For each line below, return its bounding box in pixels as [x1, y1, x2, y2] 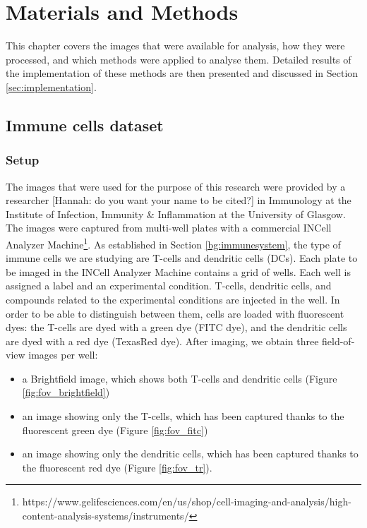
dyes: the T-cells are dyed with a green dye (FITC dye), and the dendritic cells [6, 320, 347, 335]
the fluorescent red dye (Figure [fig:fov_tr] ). [22, 460, 212, 474]
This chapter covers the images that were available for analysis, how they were [6, 38, 345, 53]
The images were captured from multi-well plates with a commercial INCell [6, 220, 332, 235]
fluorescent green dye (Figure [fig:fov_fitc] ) [22, 422, 208, 437]
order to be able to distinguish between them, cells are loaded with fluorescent [6, 306, 344, 320]
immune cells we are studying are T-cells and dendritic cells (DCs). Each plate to [6, 251, 358, 265]
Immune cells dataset [6, 114, 164, 136]
